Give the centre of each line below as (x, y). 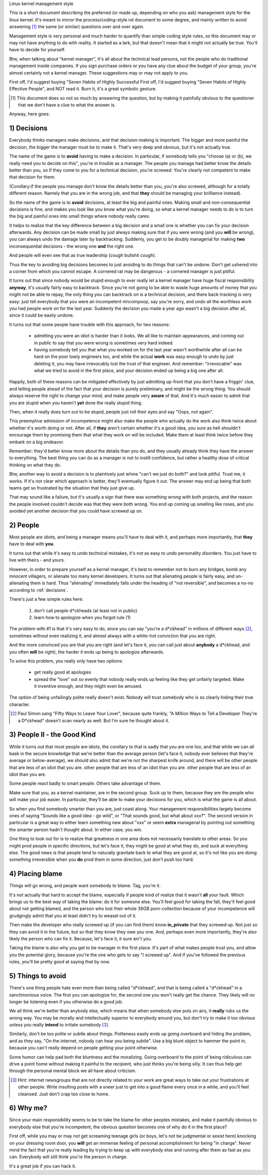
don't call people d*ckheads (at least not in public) (86, 610)
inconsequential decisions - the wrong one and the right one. (72, 246)
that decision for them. (32, 177)
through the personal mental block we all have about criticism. (73, 1071)
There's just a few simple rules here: (46, 599)
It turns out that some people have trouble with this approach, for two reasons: (90, 324)
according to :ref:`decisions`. (39, 590)
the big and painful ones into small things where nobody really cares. (80, 216)
